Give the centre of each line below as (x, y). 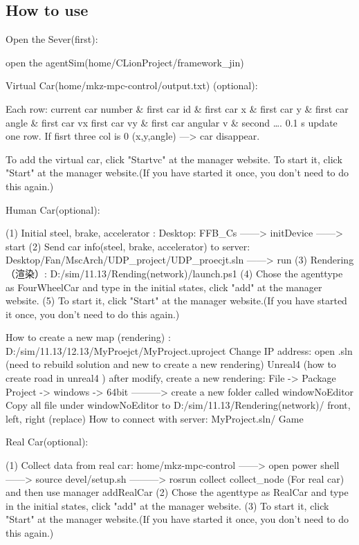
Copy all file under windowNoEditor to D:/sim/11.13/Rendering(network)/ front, (178, 405)
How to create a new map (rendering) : (88, 337)
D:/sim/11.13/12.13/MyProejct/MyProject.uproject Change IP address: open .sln (179, 350)
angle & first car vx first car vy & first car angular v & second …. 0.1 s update (172, 122)
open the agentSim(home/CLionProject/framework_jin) (125, 62)
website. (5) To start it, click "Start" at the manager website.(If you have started (176, 301)
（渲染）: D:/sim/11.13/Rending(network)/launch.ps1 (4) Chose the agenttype (174, 273)
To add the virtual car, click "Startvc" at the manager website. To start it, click (174, 159)
